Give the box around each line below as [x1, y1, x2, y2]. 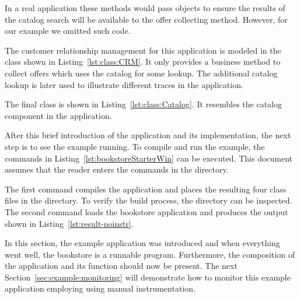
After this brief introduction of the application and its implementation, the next [5, 129, 291, 141]
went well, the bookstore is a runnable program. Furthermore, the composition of [5, 248, 295, 260]
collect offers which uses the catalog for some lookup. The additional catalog [5, 66, 278, 79]
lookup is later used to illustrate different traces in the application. [5, 78, 243, 90]
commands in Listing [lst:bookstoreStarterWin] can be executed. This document [5, 152, 293, 164]
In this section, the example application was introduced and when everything [5, 237, 280, 249]
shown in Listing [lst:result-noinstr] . [5, 217, 134, 229]
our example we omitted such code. [5, 24, 131, 37]
